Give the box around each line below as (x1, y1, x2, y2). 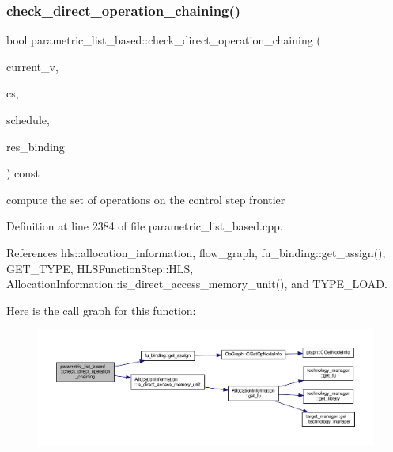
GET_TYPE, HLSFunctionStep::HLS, (6, 260, 194, 276)
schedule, (6, 112, 50, 127)
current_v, (6, 58, 59, 74)
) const (6, 165, 40, 181)
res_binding (6, 138, 65, 154)
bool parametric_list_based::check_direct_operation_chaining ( (6, 32, 321, 48)
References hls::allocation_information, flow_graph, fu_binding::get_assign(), (6, 244, 386, 260)
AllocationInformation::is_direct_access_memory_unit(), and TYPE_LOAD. (6, 275, 387, 292)
